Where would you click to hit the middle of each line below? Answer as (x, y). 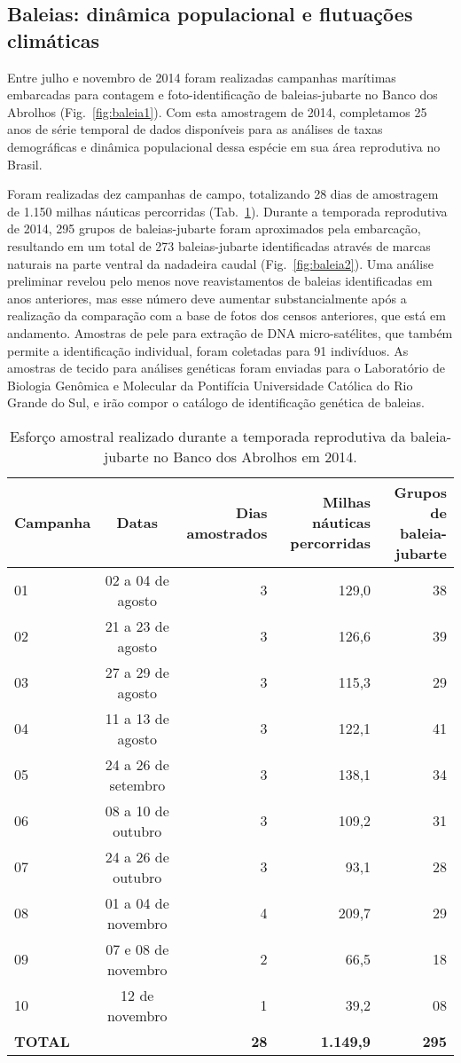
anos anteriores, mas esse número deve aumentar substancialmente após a (207, 298)
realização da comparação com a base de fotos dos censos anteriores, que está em (227, 315)
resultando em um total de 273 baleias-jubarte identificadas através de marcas (219, 245)
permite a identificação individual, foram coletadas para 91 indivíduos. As (208, 350)
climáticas (54, 39)
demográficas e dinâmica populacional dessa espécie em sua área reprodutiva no (224, 146)
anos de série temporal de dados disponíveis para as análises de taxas (195, 129)
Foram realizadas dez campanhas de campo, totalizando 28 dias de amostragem (223, 194)
